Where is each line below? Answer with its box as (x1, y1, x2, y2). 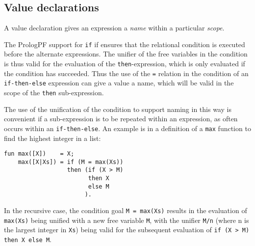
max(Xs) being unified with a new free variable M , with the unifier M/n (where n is (4, 215, 249, 225)
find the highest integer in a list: (4, 133, 101, 143)
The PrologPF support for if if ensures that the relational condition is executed (4, 39, 245, 49)
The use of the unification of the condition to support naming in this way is (4, 104, 231, 114)
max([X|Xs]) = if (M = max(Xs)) (18, 158, 124, 165)
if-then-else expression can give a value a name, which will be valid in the (4, 78, 234, 88)
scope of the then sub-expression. (4, 87, 104, 98)
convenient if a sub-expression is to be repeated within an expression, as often (4, 113, 238, 124)
